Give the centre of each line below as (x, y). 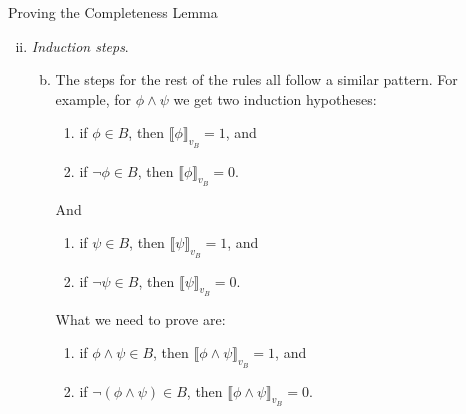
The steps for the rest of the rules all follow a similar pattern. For (256, 79)
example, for (93, 98)
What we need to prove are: (140, 318)
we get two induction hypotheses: (275, 98)
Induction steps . (80, 45)
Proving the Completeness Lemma (113, 12)
